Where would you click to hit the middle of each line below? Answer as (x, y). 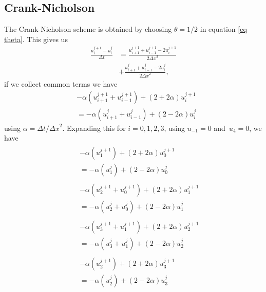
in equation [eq (223, 29)
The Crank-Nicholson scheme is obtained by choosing (88, 29)
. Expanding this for (94, 128)
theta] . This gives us (36, 39)
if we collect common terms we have (61, 83)
